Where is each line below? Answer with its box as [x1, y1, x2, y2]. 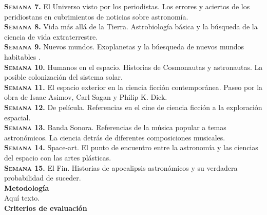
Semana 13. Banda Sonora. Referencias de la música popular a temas [4, 122, 226, 133]
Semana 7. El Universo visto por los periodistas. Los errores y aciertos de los [4, 1, 250, 11]
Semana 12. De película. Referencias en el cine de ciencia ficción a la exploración [4, 101, 262, 112]
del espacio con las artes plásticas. [4, 152, 111, 163]
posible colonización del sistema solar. [4, 71, 123, 82]
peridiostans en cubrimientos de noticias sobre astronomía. [4, 11, 188, 22]
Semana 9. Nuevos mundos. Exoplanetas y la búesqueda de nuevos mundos [4, 41, 244, 52]
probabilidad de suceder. [4, 172, 81, 183]
